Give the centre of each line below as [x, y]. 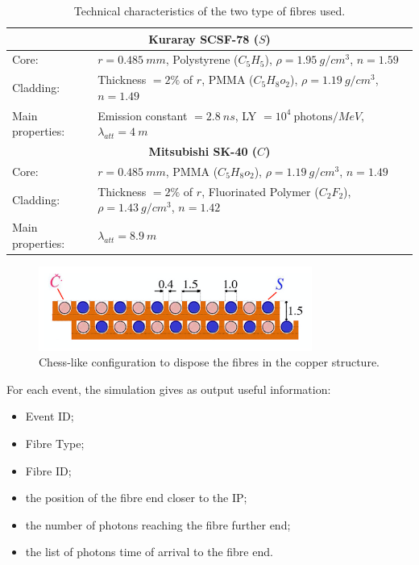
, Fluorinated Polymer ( [260, 191]
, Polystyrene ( [202, 59]
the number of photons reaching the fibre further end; [158, 524]
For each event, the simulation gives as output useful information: [169, 389]
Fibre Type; [55, 443]
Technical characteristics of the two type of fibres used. [209, 10]
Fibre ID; [48, 470]
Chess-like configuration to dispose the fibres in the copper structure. [209, 362]
